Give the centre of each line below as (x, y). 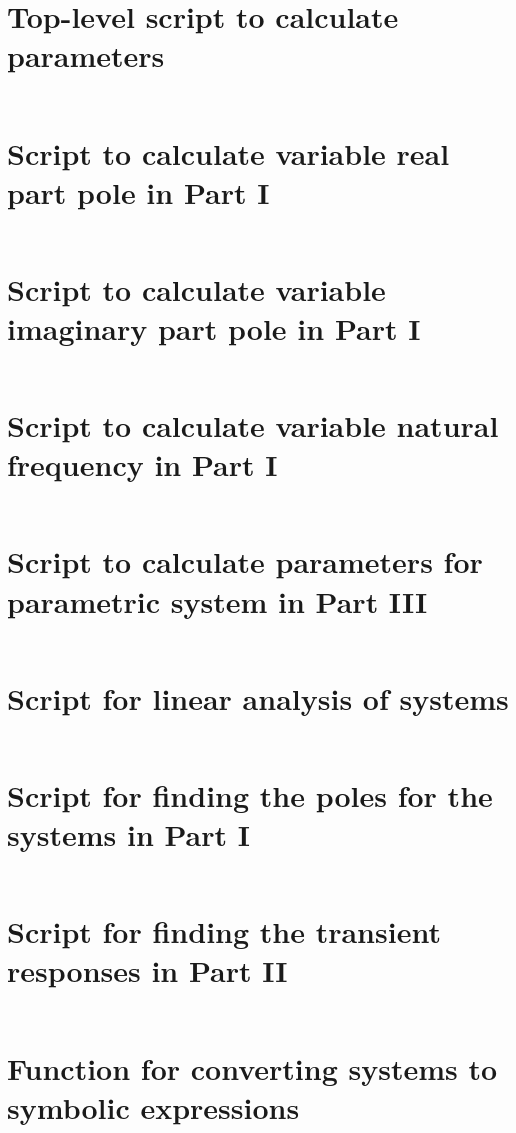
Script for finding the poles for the (250, 794)
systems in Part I (128, 834)
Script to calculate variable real (228, 152)
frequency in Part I (142, 464)
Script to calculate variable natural (253, 425)
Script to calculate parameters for (245, 561)
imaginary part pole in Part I (214, 328)
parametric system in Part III (217, 600)
